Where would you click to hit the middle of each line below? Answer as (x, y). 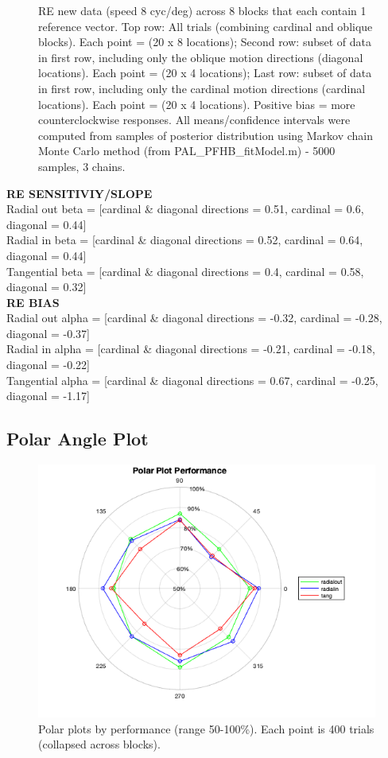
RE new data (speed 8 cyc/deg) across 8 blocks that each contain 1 (202, 10)
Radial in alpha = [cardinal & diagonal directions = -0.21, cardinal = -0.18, (191, 349)
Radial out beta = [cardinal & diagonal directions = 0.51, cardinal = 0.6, (185, 209)
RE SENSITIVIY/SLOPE (80, 193)
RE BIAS (33, 302)
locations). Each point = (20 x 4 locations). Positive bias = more (197, 104)
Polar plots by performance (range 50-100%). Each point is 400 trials (206, 728)
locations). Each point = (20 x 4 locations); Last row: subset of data (205, 73)
